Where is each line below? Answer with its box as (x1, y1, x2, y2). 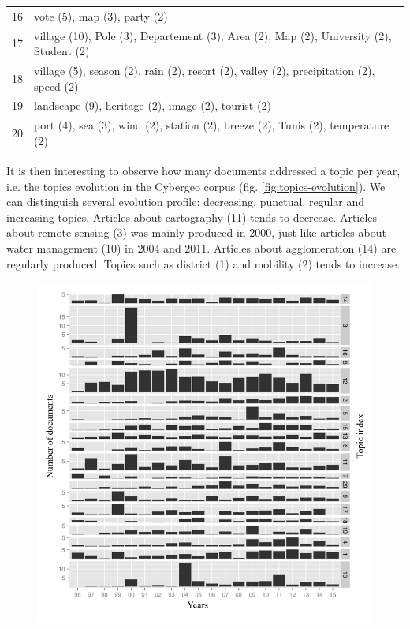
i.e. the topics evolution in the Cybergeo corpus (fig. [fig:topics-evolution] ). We (6, 178, 386, 194)
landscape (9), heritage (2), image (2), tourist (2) (34, 97, 271, 114)
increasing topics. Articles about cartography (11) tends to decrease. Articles (6, 208, 378, 225)
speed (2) (34, 77, 79, 94)
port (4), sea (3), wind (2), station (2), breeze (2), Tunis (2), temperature (34, 117, 389, 133)
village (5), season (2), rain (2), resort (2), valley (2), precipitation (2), (34, 62, 375, 79)
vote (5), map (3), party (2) (34, 7, 168, 24)
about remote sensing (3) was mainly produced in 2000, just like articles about (6, 224, 386, 241)
